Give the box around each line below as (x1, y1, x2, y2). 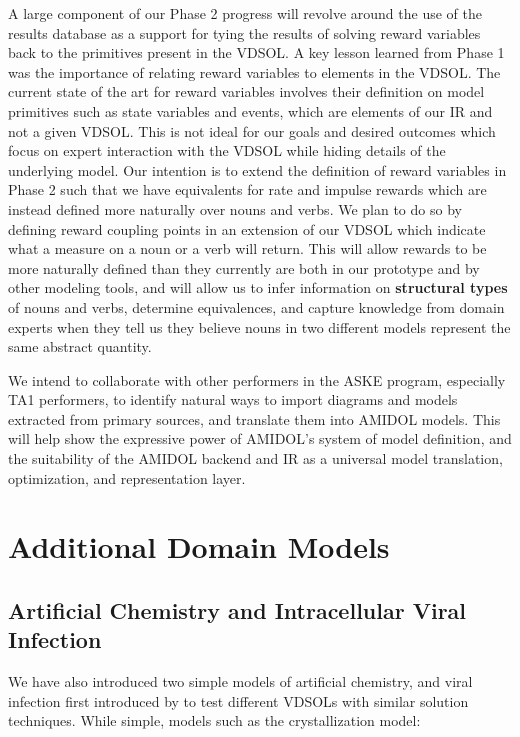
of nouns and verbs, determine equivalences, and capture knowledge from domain (8, 296, 505, 317)
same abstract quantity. (8, 336, 152, 357)
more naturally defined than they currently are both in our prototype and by (8, 257, 480, 278)
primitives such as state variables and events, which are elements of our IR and (8, 100, 493, 121)
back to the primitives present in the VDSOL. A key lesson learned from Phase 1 (8, 42, 505, 63)
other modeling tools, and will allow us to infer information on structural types (8, 277, 508, 298)
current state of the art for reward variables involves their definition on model (8, 81, 485, 102)
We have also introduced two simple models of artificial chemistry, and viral (8, 671, 473, 692)
